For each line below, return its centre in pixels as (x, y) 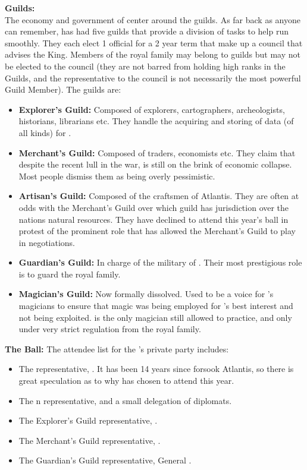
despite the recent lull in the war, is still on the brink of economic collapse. (155, 164)
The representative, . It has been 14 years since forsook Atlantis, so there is (156, 369)
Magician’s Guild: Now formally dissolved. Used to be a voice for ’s (146, 294)
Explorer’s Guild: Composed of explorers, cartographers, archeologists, (152, 109)
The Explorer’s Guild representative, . (88, 420)
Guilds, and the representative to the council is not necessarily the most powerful (153, 78)
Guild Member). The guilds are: (63, 89)
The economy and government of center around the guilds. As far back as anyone (153, 19)
